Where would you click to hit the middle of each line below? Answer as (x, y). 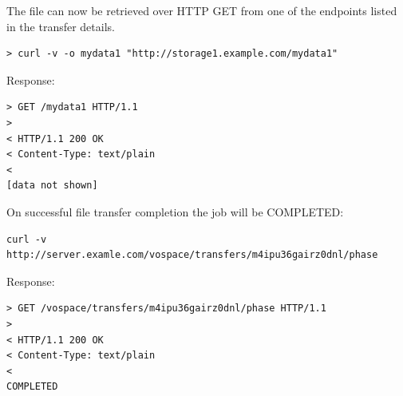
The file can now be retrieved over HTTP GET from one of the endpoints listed (202, 10)
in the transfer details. (61, 26)
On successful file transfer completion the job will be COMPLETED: (175, 211)
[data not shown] (52, 186)
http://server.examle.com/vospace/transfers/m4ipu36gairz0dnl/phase (192, 255)
